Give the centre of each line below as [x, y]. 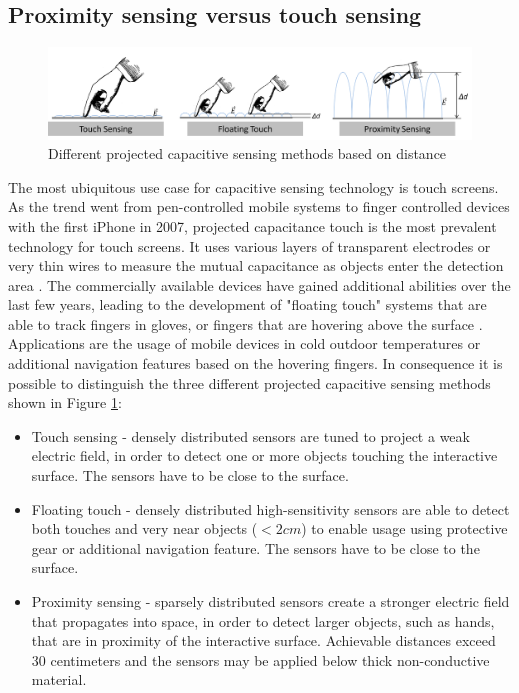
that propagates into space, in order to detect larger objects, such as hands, [263, 620]
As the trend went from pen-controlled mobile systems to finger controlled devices [259, 206]
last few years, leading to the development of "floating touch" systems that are [247, 304]
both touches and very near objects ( [144, 528]
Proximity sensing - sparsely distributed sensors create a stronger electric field [270, 601]
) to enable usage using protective [404, 528]
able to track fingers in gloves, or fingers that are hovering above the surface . [245, 323]
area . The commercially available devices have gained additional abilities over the [259, 284]
